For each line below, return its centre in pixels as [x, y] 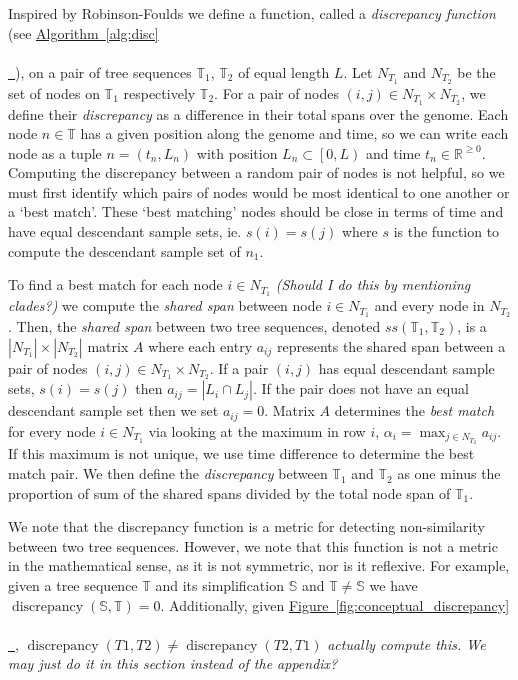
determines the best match [414, 410]
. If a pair [239, 367]
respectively [159, 92]
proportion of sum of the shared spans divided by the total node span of [229, 492]
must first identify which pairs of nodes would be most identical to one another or [259, 191]
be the [476, 71]
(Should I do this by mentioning [373, 284]
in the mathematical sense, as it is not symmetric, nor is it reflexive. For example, [259, 565]
